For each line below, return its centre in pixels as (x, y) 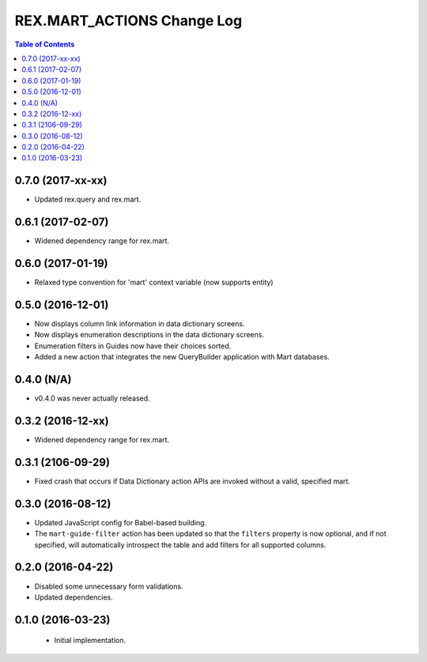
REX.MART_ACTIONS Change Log (128, 21)
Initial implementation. (90, 641)
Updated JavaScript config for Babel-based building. (121, 522)
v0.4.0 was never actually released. (92, 398)
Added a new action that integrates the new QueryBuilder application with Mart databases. (182, 357)
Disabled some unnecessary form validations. (109, 586)
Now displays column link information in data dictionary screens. (140, 324)
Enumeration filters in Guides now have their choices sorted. (133, 346)
